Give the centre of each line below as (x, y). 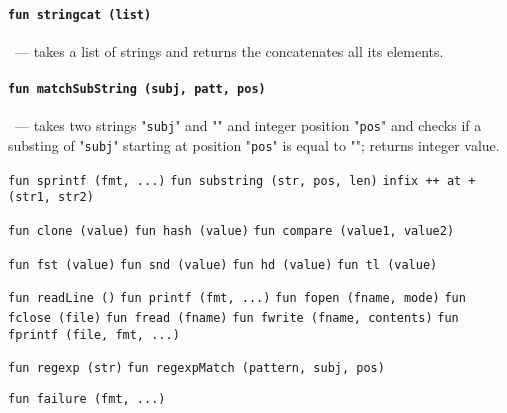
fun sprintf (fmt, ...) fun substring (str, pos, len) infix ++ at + (242, 180)
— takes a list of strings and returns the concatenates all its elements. (229, 50)
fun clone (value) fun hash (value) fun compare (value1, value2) (231, 230)
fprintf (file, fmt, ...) (94, 334)
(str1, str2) (51, 197)
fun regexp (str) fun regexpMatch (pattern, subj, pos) (196, 368)
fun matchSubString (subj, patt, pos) (137, 89)
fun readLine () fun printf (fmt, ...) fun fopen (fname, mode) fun (237, 298)
